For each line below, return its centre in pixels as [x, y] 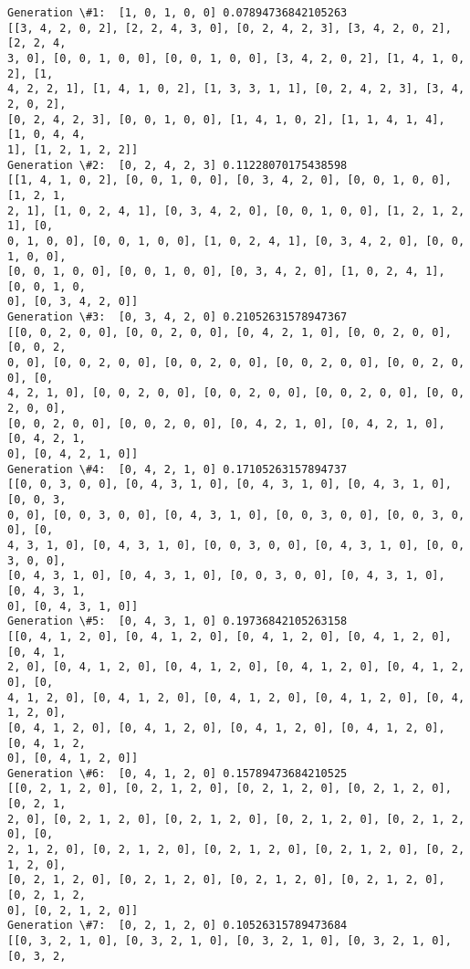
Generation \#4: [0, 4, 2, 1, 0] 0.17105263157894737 [178, 469]
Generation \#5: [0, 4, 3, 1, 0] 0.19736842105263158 [178, 621]
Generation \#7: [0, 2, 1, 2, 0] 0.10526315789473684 [178, 926]
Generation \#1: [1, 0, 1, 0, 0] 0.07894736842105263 [178, 13]
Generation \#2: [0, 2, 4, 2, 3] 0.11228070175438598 [178, 165]
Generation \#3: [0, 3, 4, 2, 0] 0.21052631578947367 [178, 317]
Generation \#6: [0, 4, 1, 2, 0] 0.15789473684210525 [178, 773]
